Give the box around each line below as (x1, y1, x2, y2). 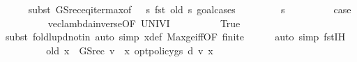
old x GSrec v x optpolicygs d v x (46, 42, 213, 57)
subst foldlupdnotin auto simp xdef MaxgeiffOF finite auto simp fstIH (5, 29, 346, 44)
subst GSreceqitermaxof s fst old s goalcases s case (28, 2, 351, 16)
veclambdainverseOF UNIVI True (47, 15, 241, 30)
